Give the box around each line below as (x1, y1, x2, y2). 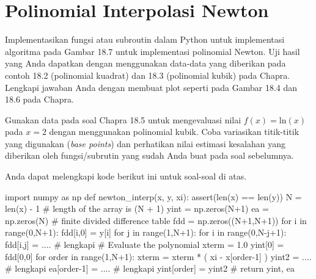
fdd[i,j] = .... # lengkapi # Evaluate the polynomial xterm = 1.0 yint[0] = (5, 238, 284, 251)
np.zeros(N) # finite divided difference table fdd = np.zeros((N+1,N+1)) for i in (5, 214, 307, 226)
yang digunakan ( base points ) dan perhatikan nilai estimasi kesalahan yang (5, 137, 285, 150)
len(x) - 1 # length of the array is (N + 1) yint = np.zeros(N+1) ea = (5, 202, 269, 215)
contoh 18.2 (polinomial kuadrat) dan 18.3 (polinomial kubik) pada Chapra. (5, 68, 290, 81)
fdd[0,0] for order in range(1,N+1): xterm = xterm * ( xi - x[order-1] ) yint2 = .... (5, 250, 312, 263)
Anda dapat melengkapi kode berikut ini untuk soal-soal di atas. (5, 170, 247, 183)
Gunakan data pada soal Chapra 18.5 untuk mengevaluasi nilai (5, 113, 241, 126)
